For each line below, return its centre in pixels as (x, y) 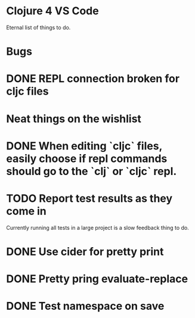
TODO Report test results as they (89, 198)
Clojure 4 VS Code (53, 11)
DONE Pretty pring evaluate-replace (97, 279)
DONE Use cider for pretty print (85, 252)
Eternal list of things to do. (38, 27)
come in (26, 211)
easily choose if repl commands (87, 158)
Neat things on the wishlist (74, 119)
